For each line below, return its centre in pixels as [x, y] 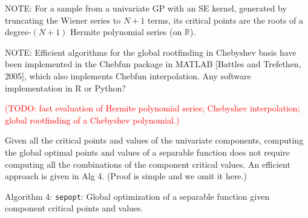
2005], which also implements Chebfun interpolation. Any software [128, 75]
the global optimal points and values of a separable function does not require [147, 152]
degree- [18, 32]
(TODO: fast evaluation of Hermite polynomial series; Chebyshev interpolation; [152, 108]
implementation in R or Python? [65, 88]
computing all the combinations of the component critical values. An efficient [148, 164]
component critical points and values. [74, 208]
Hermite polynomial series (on [126, 32]
